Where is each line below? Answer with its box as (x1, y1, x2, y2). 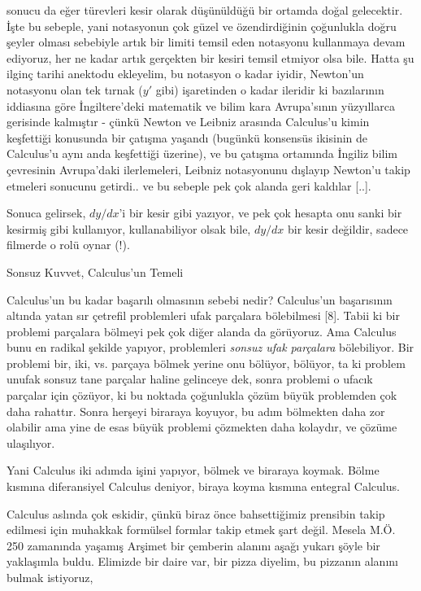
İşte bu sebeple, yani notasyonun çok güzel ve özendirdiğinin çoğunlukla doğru (7, 17, 397, 34)
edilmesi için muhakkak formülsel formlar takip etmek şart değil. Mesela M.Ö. (7, 521, 396, 538)
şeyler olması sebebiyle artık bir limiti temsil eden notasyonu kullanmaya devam (7, 33, 406, 50)
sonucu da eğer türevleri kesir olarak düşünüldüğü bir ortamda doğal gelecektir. (7, 2, 403, 18)
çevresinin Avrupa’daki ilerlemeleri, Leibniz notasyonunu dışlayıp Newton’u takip (7, 160, 410, 177)
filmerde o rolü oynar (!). (7, 236, 130, 253)
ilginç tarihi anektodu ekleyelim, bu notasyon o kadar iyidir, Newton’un (7, 65, 364, 82)
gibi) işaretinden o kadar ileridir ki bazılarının (155, 81, 384, 98)
